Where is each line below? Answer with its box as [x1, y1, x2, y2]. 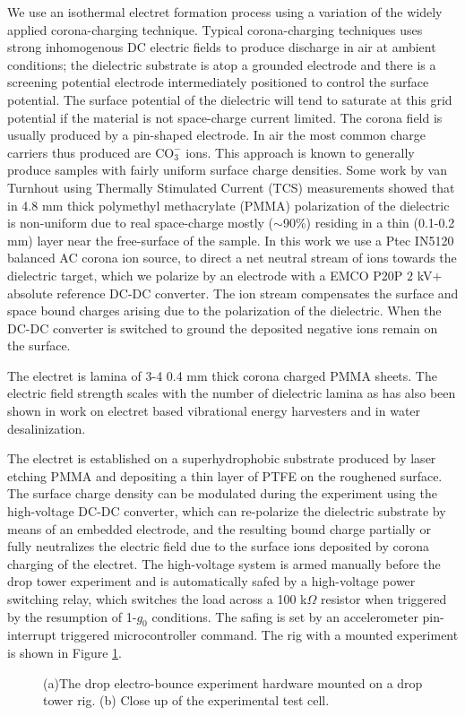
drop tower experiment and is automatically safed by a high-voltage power [7, 572, 416, 591]
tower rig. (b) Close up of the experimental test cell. [43, 691, 330, 710]
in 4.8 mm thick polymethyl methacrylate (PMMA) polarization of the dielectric [7, 195, 450, 214]
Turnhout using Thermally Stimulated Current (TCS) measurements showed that [7, 177, 455, 196]
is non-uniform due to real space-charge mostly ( [7, 213, 274, 232]
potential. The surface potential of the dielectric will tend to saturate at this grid [7, 90, 452, 108]
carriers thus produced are [7, 142, 151, 161]
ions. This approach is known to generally [185, 142, 415, 161]
